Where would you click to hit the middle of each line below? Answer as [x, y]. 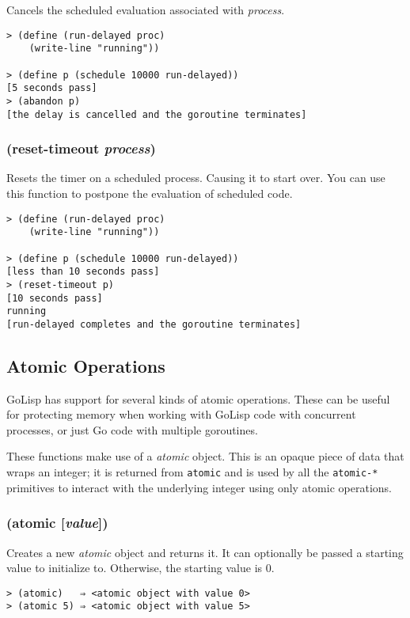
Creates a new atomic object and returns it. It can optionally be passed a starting [205, 552]
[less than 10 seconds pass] [83, 272]
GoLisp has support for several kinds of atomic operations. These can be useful [198, 398]
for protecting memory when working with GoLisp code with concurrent [181, 414]
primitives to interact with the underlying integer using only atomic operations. [199, 487]
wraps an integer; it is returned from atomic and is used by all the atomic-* [192, 472]
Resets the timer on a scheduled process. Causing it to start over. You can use [196, 178]
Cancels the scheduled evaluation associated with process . [146, 9]
